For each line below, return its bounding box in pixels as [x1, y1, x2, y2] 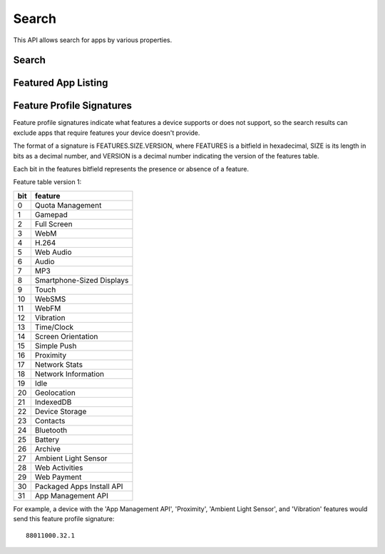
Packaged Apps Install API [34, 481, 123, 491]
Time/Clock [34, 322, 74, 332]
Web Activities [34, 463, 83, 473]
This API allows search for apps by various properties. [13, 36, 173, 44]
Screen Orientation [34, 331, 98, 341]
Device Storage [34, 406, 87, 416]
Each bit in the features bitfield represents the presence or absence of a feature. [13, 165, 250, 173]
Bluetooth [34, 425, 68, 435]
